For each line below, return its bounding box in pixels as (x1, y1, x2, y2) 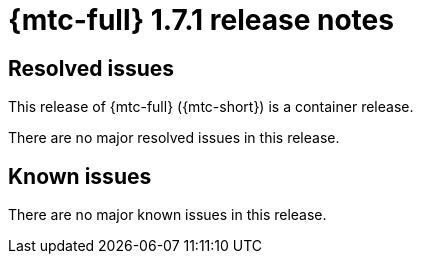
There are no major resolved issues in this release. (8, 129, 340, 147)
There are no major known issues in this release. (8, 206, 327, 224)
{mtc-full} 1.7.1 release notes (8, 3, 394, 37)
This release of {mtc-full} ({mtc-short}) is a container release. (8, 98, 414, 116)
